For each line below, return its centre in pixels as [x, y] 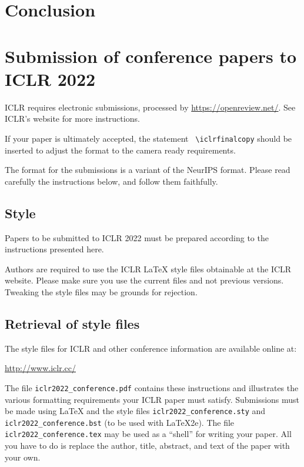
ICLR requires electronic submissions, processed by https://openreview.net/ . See [150, 107]
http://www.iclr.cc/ [40, 368]
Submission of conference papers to [151, 56]
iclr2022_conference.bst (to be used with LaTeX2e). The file [120, 422]
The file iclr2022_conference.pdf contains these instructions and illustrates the [152, 387]
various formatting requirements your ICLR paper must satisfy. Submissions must [152, 399]
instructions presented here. [54, 249]
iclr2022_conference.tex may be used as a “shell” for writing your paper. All [148, 434]
